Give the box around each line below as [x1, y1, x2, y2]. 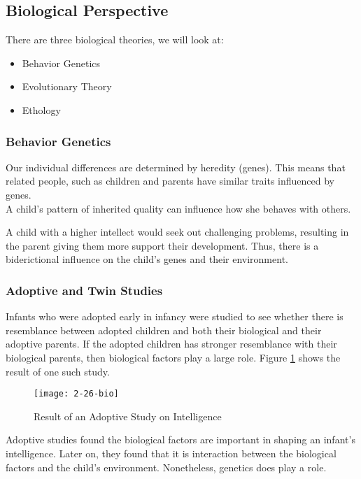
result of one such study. [6, 364, 110, 378]
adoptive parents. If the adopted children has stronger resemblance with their [6, 336, 337, 351]
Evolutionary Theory [22, 79, 112, 94]
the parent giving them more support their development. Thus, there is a [6, 238, 319, 252]
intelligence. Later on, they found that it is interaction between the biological [6, 445, 337, 460]
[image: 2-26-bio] [34, 389, 119, 399]
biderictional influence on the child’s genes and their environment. [6, 252, 288, 266]
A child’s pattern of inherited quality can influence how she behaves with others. [6, 201, 351, 215]
